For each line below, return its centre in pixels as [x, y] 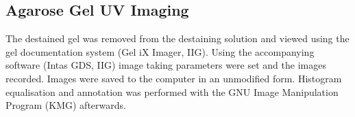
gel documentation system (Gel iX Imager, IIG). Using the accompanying [160, 51]
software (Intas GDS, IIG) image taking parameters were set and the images [166, 65]
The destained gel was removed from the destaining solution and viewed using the [177, 38]
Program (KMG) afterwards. [66, 105]
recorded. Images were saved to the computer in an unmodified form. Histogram [174, 78]
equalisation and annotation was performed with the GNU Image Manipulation [172, 91]
